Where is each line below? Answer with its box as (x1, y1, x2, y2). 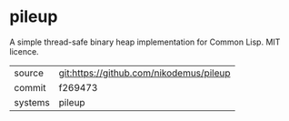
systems (14, 96, 50, 108)
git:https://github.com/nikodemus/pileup (58, 66, 231, 79)
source (14, 66, 44, 79)
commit (14, 81, 46, 94)
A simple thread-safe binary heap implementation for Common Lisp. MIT (9, 36, 281, 47)
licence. (9, 45, 39, 56)
